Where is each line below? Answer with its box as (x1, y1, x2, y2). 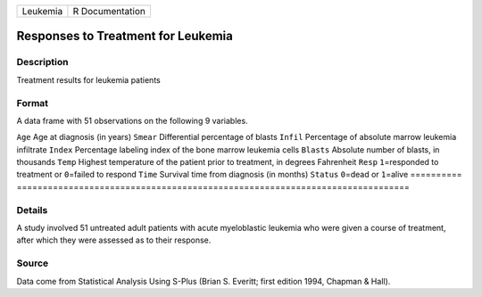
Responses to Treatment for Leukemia (16, 29, 234, 44)
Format (16, 96, 49, 109)
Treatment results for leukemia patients (16, 74, 161, 85)
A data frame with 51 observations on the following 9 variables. (16, 115, 249, 126)
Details (16, 203, 48, 216)
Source (16, 257, 49, 269)
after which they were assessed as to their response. (16, 235, 212, 245)
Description (16, 56, 69, 69)
